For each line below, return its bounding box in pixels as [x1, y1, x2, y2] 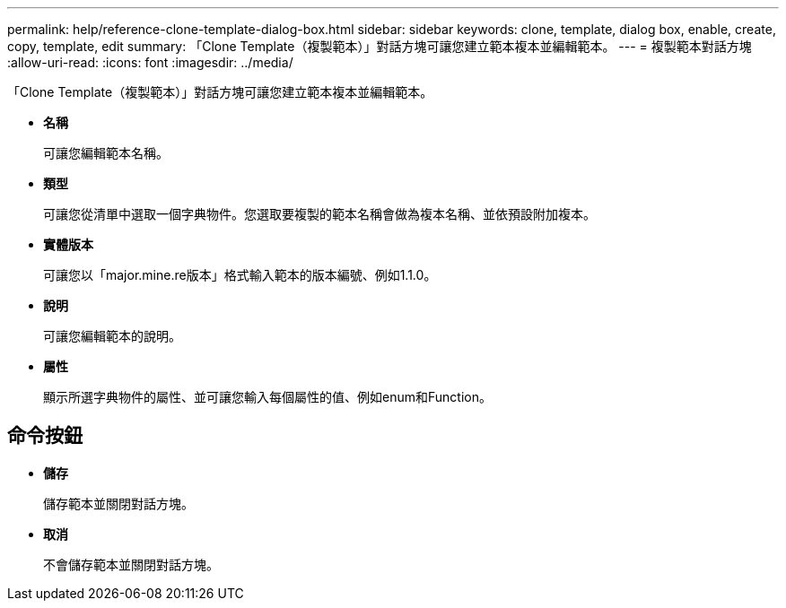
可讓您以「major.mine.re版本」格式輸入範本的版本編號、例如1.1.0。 [43, 267, 437, 282]
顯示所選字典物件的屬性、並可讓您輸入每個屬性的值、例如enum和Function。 [43, 389, 492, 404]
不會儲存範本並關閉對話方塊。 [43, 556, 219, 572]
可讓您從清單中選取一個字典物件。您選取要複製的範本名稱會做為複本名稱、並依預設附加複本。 [43, 206, 596, 221]
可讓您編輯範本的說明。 [43, 328, 181, 343]
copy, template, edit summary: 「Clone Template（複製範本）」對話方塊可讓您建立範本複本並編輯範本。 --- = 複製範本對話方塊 [7, 39, 752, 54]
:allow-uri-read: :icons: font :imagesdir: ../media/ [7, 55, 293, 70]
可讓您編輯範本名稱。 [43, 145, 169, 161]
